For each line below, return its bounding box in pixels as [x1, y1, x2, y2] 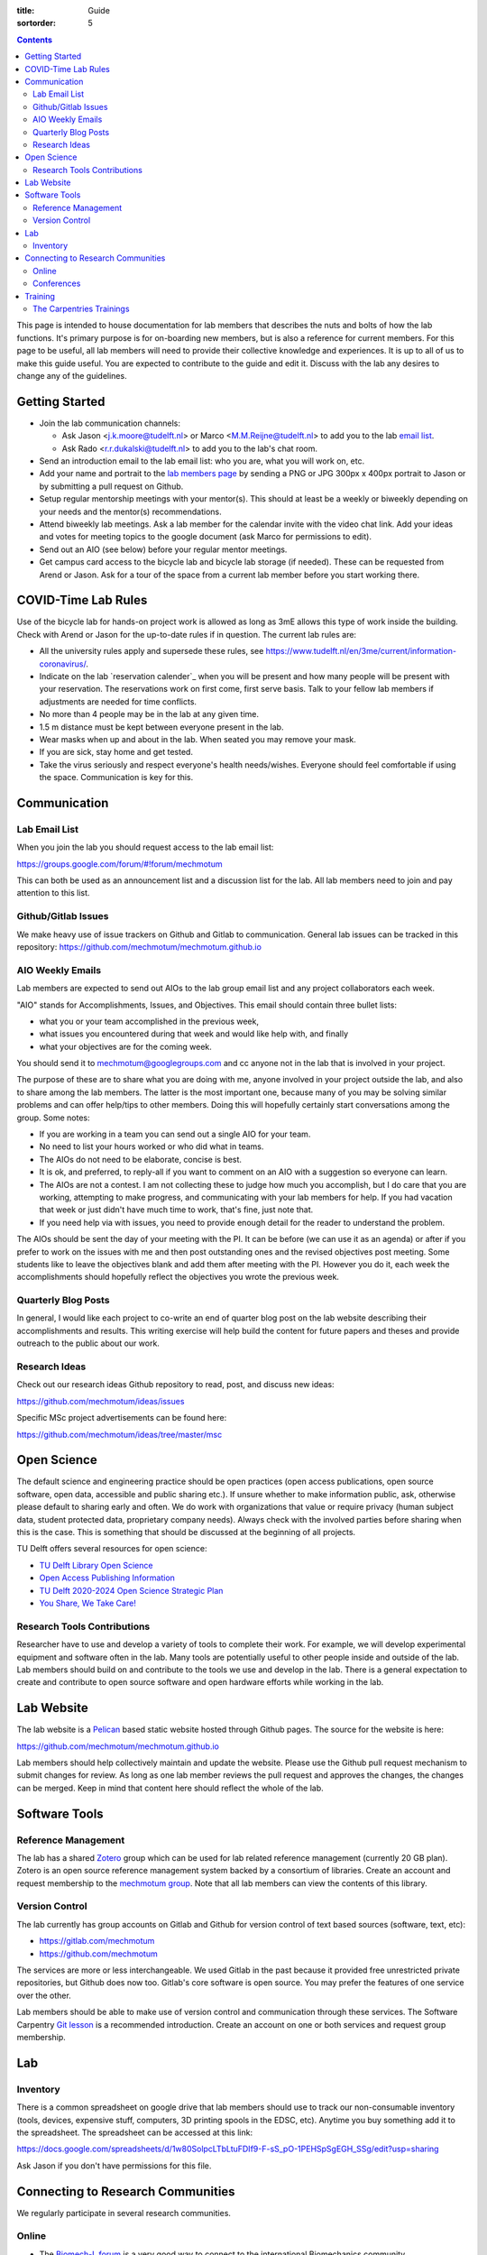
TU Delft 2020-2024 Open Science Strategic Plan [39, 1585, 224, 1596]
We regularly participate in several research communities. [16, 2207, 232, 2218]
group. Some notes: [16, 1112, 90, 1123]
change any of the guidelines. [16, 370, 127, 381]
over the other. [16, 1990, 71, 2001]
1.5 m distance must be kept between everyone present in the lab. [39, 722, 284, 732]
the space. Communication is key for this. [39, 772, 194, 783]
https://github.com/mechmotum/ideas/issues [16, 1395, 185, 1406]
